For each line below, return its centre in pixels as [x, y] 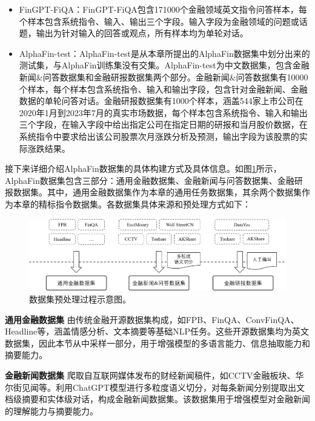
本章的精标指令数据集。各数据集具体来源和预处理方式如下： [132, 204]
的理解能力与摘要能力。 [51, 410]
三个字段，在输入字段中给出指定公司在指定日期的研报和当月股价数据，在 [163, 124]
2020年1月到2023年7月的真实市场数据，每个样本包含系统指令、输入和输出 [163, 112]
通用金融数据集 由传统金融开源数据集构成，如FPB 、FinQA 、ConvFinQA [148, 319]
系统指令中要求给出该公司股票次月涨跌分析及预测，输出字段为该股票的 [159, 136]
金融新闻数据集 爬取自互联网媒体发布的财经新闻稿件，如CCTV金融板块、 [150, 375]
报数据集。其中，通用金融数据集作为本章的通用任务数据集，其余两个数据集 [153, 192]
